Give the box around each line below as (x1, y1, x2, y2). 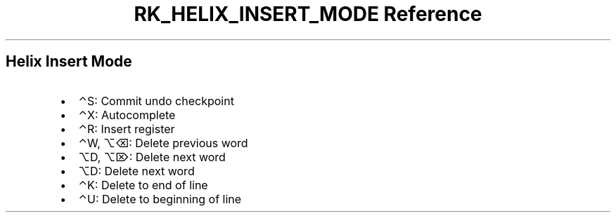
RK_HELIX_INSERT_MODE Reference (134, 2, 482, 26)
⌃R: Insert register (78, 121, 175, 136)
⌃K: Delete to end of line (78, 177, 208, 192)
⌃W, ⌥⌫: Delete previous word (78, 135, 248, 150)
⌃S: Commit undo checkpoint (78, 93, 234, 108)
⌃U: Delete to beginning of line (78, 191, 242, 206)
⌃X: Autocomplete (78, 107, 176, 122)
